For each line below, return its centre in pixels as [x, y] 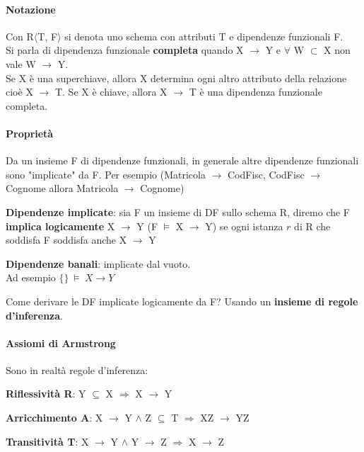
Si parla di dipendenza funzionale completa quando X [125, 50]
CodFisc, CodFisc [266, 174]
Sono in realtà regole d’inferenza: [77, 369]
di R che [312, 226]
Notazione [31, 9]
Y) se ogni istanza [244, 226]
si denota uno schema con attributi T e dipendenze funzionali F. [204, 36]
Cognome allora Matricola [62, 188]
